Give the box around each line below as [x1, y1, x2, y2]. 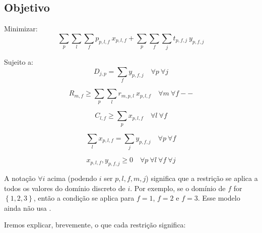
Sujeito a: [4, 57, 33, 67]
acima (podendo [47, 172, 97, 183]
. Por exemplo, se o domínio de [130, 182, 226, 193]
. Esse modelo [198, 193, 240, 203]
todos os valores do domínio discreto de [4, 182, 125, 193]
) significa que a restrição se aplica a [146, 172, 258, 183]
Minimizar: [4, 23, 38, 34]
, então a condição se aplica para [33, 193, 135, 203]
